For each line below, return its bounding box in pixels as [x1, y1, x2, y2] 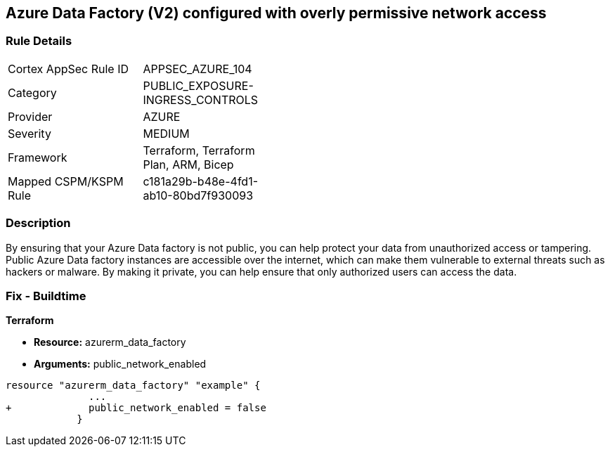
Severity [8, 126, 51, 141]
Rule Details [6, 34, 72, 49]
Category [8, 85, 57, 100]
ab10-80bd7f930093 [143, 188, 254, 202]
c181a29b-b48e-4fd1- [143, 174, 259, 188]
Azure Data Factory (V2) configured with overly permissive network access [6, 4, 547, 22]
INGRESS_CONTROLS [143, 92, 259, 107]
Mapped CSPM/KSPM [8, 174, 124, 188]
